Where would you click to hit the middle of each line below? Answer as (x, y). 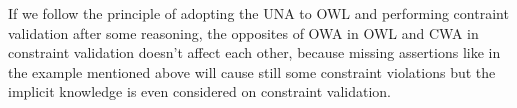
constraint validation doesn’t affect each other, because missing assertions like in (254, 52)
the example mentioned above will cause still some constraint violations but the (252, 71)
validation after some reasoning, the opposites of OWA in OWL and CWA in (243, 32)
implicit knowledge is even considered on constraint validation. (199, 91)
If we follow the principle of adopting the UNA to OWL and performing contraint (258, 13)
